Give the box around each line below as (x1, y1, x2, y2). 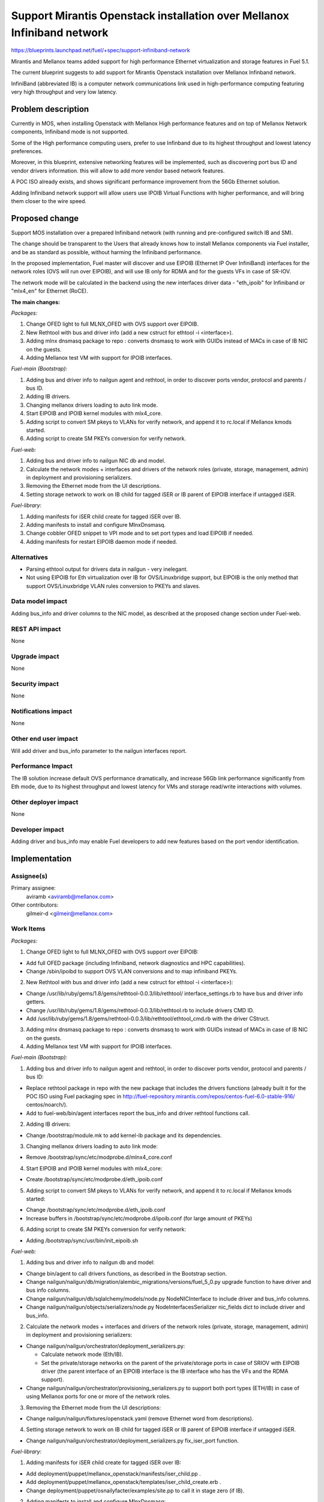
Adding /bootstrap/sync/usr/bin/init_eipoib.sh (26, 1236, 139, 1244)
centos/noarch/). (26, 1101, 68, 1108)
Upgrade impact (11, 652, 59, 660)
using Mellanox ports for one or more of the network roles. (26, 1393, 171, 1400)
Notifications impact (11, 707, 72, 715)
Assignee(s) (11, 872, 48, 880)
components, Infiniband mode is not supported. (11, 128, 129, 135)
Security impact (11, 680, 59, 688)
